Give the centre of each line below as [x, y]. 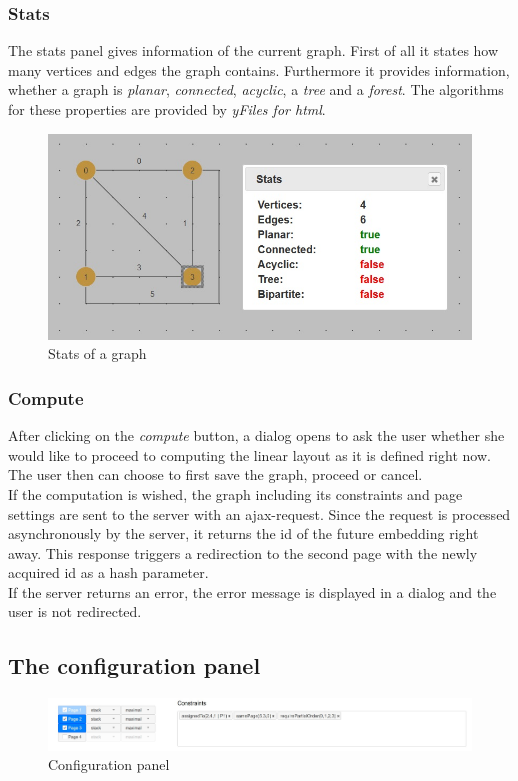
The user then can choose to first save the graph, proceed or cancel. [215, 474]
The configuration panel [134, 665]
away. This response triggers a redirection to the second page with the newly [243, 552]
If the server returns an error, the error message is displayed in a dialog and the [252, 591]
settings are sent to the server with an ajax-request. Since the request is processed [259, 513]
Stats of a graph [97, 353]
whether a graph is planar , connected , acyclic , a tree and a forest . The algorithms [256, 89]
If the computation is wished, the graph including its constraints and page [235, 493]
